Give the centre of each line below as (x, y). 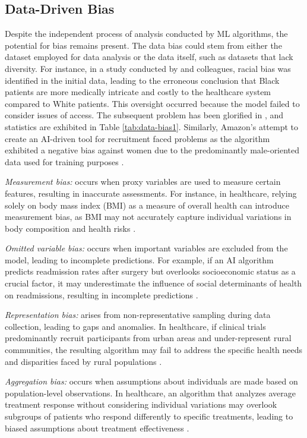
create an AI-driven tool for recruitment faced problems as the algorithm (137, 138)
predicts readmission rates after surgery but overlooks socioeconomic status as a (150, 271)
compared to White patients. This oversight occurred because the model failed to (152, 103)
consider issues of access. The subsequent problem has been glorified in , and (144, 115)
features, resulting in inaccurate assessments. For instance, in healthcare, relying (151, 193)
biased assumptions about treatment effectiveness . (97, 428)
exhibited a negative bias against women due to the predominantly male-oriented (152, 150)
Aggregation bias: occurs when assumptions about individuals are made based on (151, 381)
